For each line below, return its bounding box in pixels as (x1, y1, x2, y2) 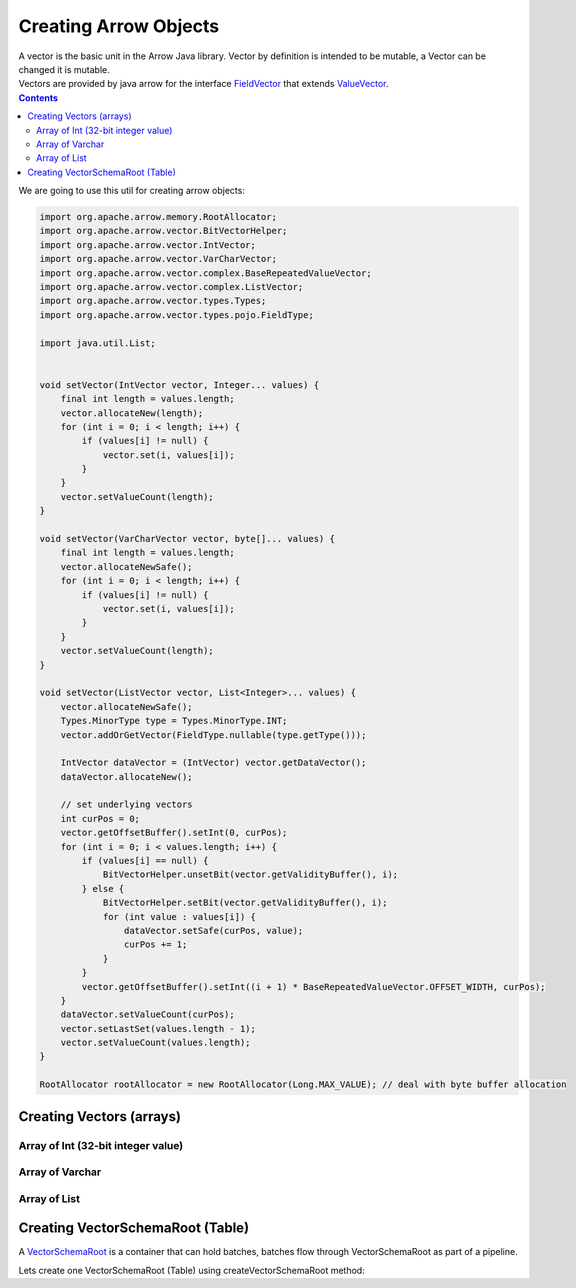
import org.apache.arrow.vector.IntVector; (39, 239, 257, 250)
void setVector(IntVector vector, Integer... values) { (39, 379, 320, 390)
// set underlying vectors (60, 799, 194, 810)
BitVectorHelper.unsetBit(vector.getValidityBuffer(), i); (102, 869, 399, 880)
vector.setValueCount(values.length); (60, 1037, 251, 1049)
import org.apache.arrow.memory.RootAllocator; (39, 211, 277, 223)
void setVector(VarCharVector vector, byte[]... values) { (39, 533, 335, 545)
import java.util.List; (39, 337, 157, 349)
